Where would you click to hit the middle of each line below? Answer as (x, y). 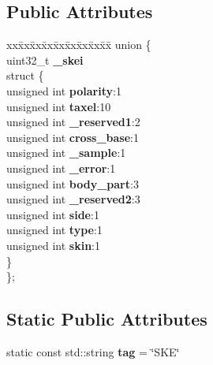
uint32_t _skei (45, 60)
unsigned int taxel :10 (59, 106)
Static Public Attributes (107, 319)
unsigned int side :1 (53, 214)
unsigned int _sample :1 (66, 153)
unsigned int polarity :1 (64, 90)
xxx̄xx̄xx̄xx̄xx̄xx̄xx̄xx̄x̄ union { (79, 45)
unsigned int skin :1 (54, 245)
